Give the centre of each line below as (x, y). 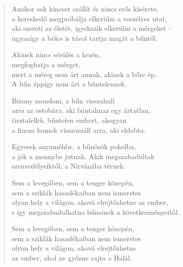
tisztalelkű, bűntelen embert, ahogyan (69, 120)
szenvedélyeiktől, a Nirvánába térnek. (69, 166)
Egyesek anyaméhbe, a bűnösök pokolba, (74, 146)
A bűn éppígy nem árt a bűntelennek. (69, 84)
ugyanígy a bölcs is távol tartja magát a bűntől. (85, 38)
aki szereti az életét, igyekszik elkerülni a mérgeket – (92, 28)
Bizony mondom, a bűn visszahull (63, 100)
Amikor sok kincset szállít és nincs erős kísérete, (85, 8)
